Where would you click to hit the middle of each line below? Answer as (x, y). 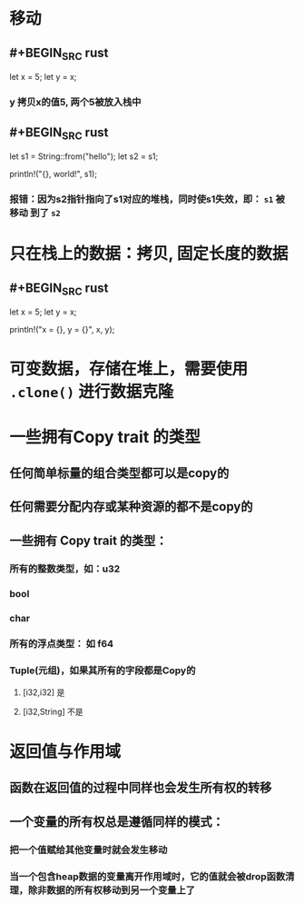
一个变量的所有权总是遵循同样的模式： (117, 822)
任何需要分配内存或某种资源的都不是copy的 (131, 507)
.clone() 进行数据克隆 (92, 392)
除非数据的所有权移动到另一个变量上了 (112, 889)
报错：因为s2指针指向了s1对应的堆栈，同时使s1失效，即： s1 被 (147, 199)
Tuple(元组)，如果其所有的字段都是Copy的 (103, 671)
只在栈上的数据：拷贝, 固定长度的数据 (149, 254)
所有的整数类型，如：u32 (65, 569)
